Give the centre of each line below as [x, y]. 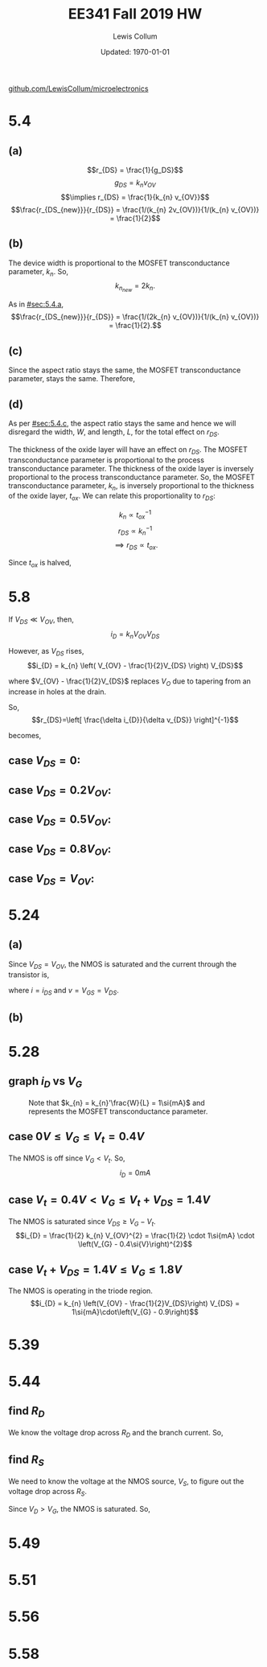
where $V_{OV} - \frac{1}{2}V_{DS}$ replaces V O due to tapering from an [130, 682]
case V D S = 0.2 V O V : [60, 791]
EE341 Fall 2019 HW [135, 14]
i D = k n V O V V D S [135, 634]
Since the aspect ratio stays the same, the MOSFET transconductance [125, 370]
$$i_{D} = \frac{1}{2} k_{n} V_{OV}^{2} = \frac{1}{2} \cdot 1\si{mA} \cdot [135, 1236]
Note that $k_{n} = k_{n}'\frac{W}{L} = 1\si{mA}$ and [117, 1102]
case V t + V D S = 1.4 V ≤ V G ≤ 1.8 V [95, 1271]
